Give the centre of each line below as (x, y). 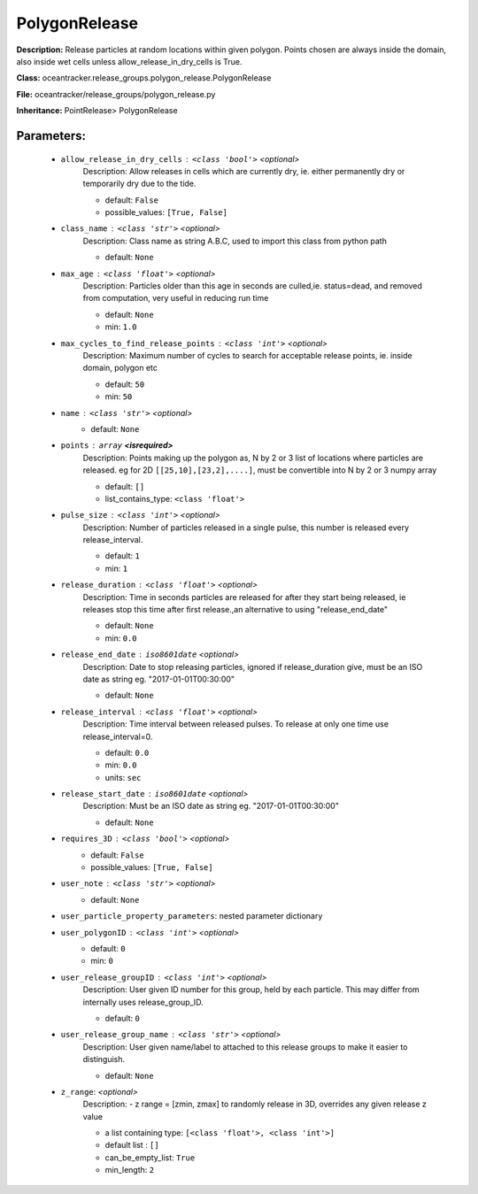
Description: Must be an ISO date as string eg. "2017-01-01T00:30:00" (211, 806)
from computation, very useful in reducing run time (176, 298)
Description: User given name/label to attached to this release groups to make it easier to (245, 1047)
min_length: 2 (130, 1170)
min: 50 (119, 397)
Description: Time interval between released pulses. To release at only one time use (236, 724)
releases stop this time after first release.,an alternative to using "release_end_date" (235, 610)
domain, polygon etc (120, 368)
